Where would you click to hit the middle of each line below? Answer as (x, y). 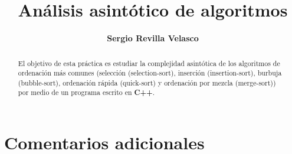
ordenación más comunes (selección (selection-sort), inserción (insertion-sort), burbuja (150, 73)
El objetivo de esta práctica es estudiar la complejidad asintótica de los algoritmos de (149, 63)
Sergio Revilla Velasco (153, 38)
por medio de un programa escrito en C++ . (86, 93)
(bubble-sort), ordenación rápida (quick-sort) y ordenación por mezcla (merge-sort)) (147, 82)
